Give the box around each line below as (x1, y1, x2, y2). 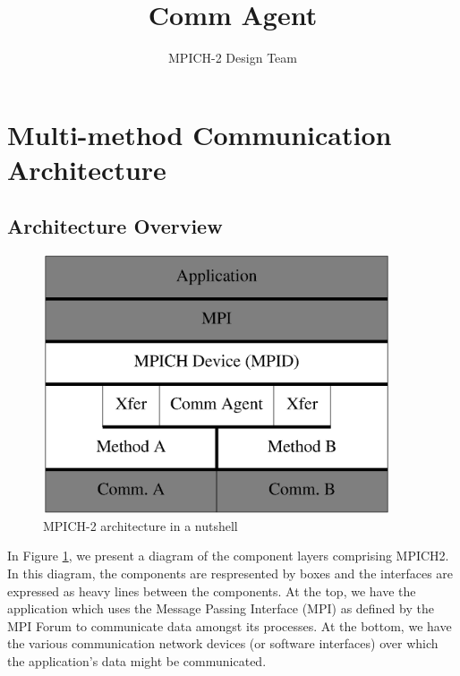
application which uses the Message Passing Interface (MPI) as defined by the (7, 599, 434, 618)
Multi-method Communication (7, 116, 392, 152)
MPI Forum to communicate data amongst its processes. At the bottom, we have (7, 616, 452, 635)
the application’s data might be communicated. (7, 652, 267, 671)
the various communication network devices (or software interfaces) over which (7, 634, 439, 653)
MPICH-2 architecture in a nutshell (43, 516, 238, 535)
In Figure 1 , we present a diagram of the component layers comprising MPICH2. (7, 546, 449, 565)
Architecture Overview (7, 212, 223, 240)
